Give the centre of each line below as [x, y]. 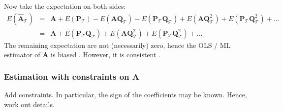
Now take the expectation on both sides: [65, 6]
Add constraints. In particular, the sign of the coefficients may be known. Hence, [126, 95]
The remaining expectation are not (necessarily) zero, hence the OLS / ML [117, 45]
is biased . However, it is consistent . [106, 55]
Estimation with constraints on [67, 76]
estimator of [22, 55]
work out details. [29, 104]
